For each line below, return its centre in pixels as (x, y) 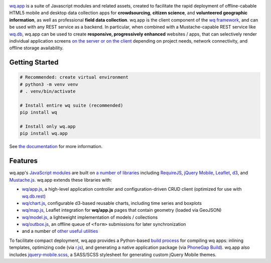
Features (23, 161)
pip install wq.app (44, 134)
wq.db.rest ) (34, 196)
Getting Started (34, 62)
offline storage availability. (36, 48)
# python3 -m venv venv (49, 84)
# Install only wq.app (48, 126)
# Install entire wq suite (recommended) (72, 105)
